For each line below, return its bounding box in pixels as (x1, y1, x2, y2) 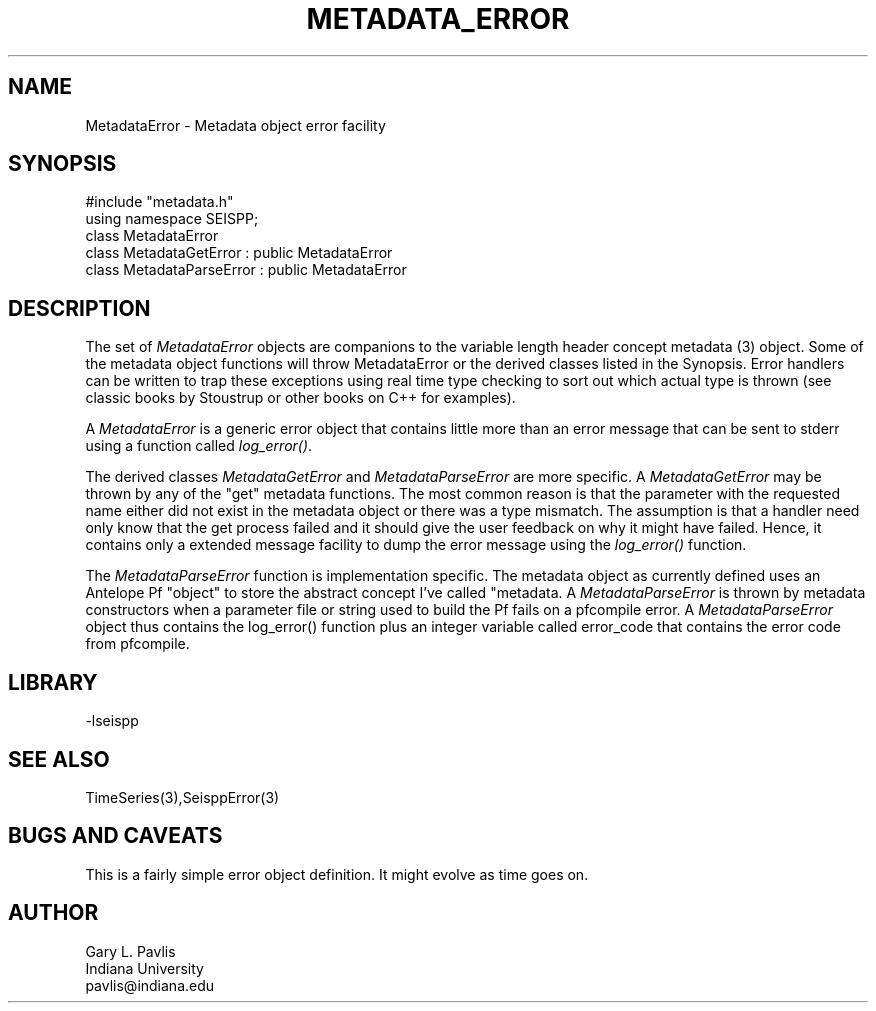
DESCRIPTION (8, 295, 151, 321)
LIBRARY (8, 669, 98, 695)
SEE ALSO (8, 746, 110, 772)
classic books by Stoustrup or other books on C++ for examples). (85, 389, 516, 407)
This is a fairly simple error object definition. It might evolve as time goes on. (85, 865, 589, 883)
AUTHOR (8, 900, 99, 926)
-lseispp (85, 712, 139, 730)
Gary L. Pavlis (85, 942, 176, 960)
